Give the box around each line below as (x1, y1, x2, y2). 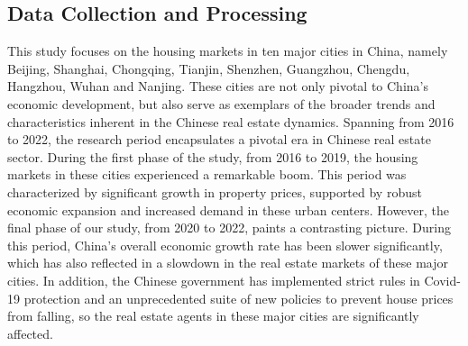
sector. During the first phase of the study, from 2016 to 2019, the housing (7, 147, 418, 166)
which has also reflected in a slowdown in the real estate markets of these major (7, 253, 448, 272)
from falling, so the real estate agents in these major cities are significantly (7, 306, 419, 325)
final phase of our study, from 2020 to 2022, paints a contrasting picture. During (7, 218, 451, 237)
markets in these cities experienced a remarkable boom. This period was (7, 165, 407, 184)
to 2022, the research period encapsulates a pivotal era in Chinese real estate (7, 130, 431, 149)
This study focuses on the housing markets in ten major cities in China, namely (7, 41, 448, 60)
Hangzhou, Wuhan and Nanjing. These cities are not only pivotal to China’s (7, 77, 428, 96)
